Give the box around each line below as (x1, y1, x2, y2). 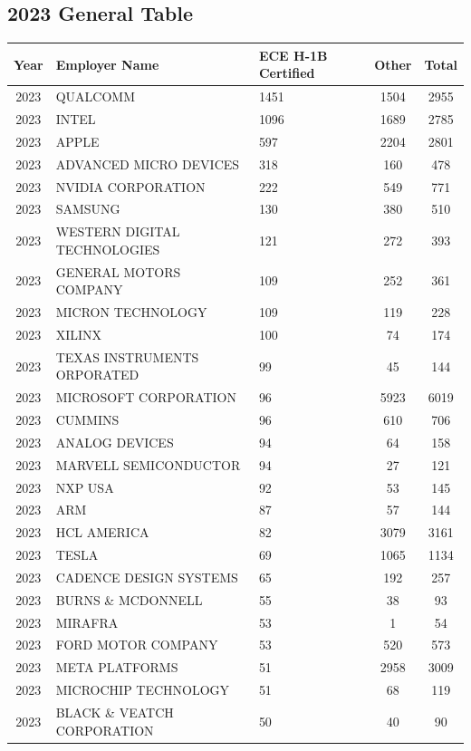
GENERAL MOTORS (55, 262, 181, 281)
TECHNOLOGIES (55, 239, 160, 258)
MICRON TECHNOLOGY (55, 303, 207, 322)
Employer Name (55, 54, 159, 73)
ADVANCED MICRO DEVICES (55, 154, 240, 173)
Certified (258, 63, 315, 82)
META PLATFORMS (55, 658, 178, 677)
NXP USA (55, 477, 114, 496)
